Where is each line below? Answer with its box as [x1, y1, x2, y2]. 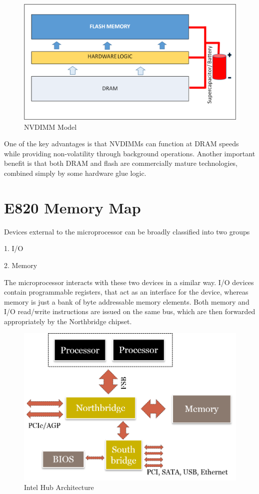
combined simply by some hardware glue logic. [4, 168, 146, 178]
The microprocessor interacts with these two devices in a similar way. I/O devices [4, 277, 254, 287]
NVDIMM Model [24, 121, 77, 132]
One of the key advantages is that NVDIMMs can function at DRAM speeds [4, 138, 239, 149]
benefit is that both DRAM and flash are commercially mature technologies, [4, 158, 238, 168]
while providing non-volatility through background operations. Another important [4, 148, 255, 158]
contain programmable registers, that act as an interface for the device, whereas [4, 287, 248, 297]
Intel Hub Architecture [24, 482, 94, 492]
